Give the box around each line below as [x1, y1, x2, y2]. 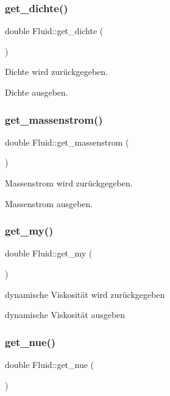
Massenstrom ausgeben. [5, 197, 93, 210]
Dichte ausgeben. [5, 86, 68, 98]
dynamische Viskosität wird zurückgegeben [5, 288, 165, 300]
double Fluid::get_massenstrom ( [5, 135, 129, 148]
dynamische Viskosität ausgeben [5, 308, 126, 321]
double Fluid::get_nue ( [5, 358, 94, 370]
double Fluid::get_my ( [5, 247, 93, 260]
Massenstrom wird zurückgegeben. [5, 177, 133, 189]
